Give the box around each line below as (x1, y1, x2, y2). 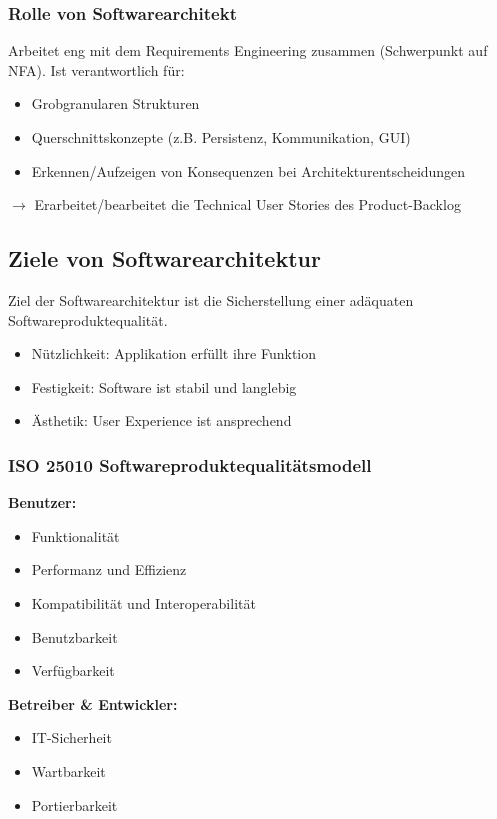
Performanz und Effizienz (31, 559, 187, 580)
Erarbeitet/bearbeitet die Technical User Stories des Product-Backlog (34, 194, 461, 215)
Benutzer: (8, 492, 77, 513)
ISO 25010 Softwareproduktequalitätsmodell (8, 452, 372, 477)
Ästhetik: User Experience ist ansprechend (31, 410, 292, 431)
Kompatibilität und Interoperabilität (31, 592, 256, 613)
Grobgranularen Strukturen (31, 93, 200, 114)
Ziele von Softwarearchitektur (8, 243, 321, 274)
